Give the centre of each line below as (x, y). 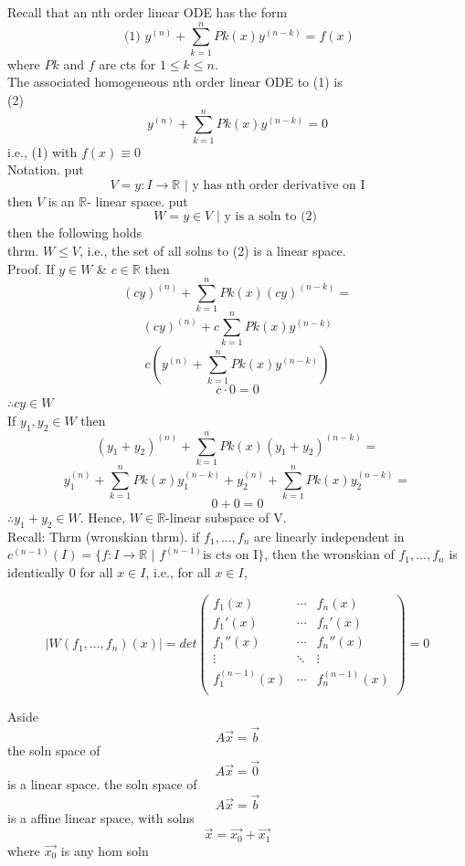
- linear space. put (137, 201)
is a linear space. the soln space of (102, 783)
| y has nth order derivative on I (275, 185)
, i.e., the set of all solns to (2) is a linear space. (212, 250)
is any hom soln (105, 850)
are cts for (127, 63)
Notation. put (46, 169)
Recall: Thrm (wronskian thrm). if (104, 536)
